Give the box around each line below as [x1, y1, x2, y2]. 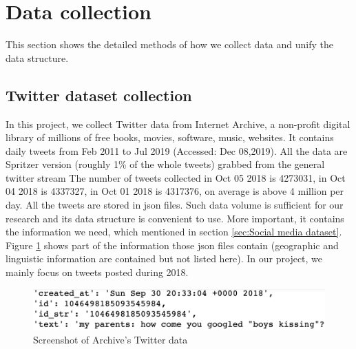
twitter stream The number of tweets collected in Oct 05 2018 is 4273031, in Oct [6, 170, 346, 184]
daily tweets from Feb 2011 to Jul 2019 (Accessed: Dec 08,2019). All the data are [6, 143, 348, 158]
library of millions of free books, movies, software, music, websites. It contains [6, 130, 334, 145]
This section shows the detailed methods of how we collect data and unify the [6, 37, 333, 52]
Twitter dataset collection [6, 84, 192, 105]
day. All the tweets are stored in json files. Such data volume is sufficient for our [6, 198, 344, 212]
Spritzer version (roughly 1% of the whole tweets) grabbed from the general [6, 157, 325, 171]
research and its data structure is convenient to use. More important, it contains [6, 211, 344, 225]
